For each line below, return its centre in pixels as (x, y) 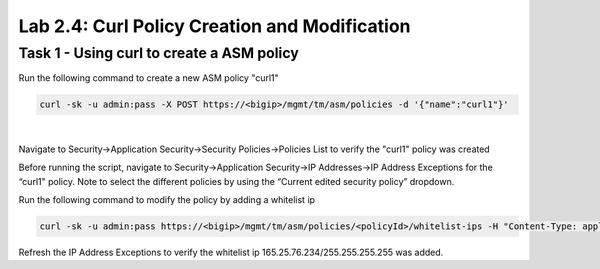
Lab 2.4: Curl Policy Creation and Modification (214, 26)
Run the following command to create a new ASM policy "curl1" (148, 78)
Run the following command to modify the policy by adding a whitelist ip (166, 199)
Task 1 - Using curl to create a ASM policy (158, 53)
